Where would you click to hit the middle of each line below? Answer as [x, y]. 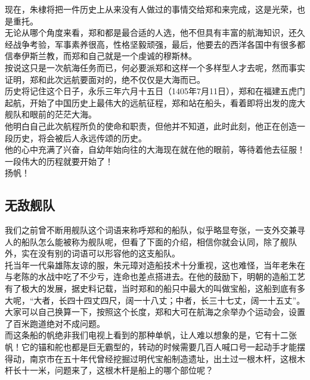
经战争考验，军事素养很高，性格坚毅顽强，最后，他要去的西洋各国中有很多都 [155, 44]
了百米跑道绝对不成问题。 [55, 323]
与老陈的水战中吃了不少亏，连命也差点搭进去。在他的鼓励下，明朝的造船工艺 [155, 276]
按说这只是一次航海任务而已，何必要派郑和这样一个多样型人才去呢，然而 [147, 67]
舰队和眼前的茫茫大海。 [51, 114]
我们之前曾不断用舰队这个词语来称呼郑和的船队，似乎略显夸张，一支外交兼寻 [155, 230]
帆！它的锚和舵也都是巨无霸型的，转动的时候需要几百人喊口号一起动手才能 [151, 347]
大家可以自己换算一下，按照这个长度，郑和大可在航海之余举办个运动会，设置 [155, 312]
